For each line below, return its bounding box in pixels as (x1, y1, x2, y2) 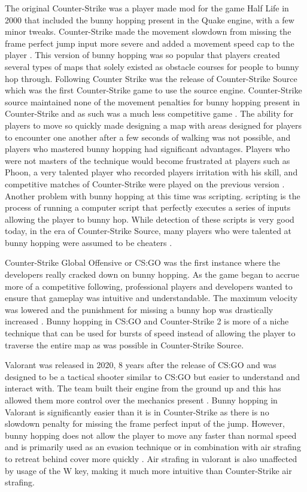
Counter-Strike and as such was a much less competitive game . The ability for (5, 107, 294, 120)
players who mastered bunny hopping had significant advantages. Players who (5, 142, 290, 155)
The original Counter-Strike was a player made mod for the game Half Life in (5, 2, 289, 14)
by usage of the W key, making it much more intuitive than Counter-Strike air (5, 464, 292, 476)
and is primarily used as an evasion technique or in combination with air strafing (5, 441, 301, 453)
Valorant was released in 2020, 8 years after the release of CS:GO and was (5, 359, 276, 371)
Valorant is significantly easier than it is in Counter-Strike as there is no (5, 405, 269, 418)
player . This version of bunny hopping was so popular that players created (5, 48, 280, 61)
